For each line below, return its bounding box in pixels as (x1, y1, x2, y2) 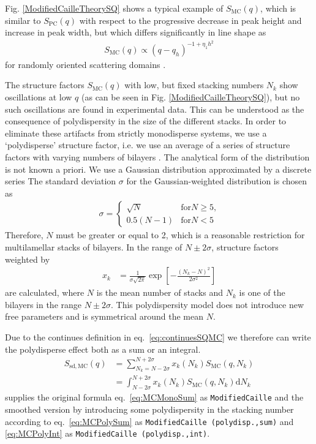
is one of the (239, 286, 285, 299)
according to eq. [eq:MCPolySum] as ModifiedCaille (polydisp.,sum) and (5, 415, 294, 427)
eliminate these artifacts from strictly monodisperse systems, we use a (5, 126, 267, 139)
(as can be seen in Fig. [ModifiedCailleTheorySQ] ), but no (81, 91, 300, 103)
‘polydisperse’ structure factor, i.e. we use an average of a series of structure (5, 138, 290, 151)
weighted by (5, 252, 50, 265)
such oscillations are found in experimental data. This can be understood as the (5, 102, 304, 115)
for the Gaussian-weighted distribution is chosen (126, 175, 307, 187)
